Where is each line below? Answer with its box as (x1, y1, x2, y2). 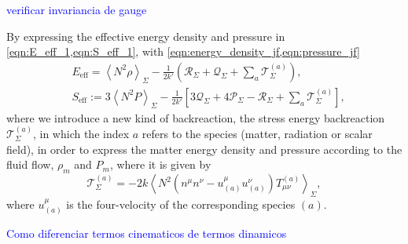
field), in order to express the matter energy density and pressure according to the (6, 140, 402, 157)
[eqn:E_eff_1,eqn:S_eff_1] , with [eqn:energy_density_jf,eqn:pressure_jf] (6, 43, 360, 60)
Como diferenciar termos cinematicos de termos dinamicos (6, 225, 287, 242)
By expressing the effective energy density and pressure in (6, 27, 285, 44)
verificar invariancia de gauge (6, 2, 147, 17)
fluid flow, (6, 156, 54, 173)
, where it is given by (109, 156, 211, 173)
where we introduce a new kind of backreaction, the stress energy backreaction (6, 109, 385, 126)
